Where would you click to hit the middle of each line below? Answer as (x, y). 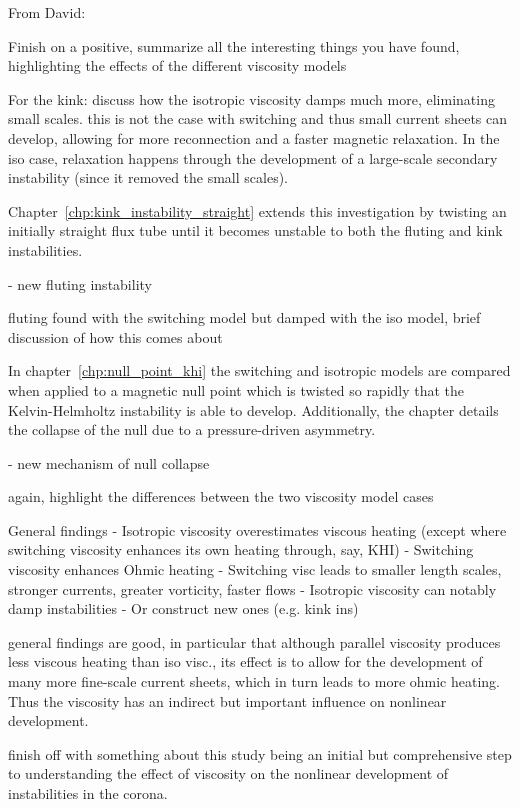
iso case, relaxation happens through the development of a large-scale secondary (253, 157)
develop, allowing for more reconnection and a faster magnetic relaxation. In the (254, 137)
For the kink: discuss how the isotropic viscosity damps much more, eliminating (251, 98)
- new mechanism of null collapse (109, 462)
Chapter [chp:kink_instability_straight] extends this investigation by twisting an (257, 210)
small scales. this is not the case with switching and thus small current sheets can (258, 118)
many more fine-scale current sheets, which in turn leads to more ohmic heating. (254, 681)
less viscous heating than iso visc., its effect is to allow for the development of (245, 661)
